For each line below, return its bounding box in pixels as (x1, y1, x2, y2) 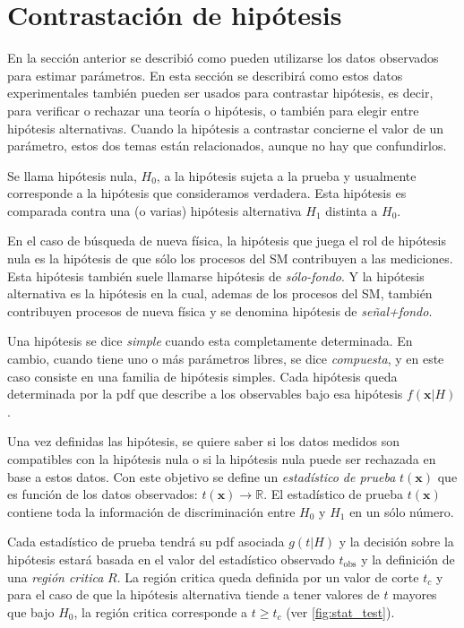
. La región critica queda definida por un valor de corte (116, 567, 419, 586)
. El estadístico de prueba (263, 485, 404, 503)
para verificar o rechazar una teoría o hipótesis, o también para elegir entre (7, 100, 419, 119)
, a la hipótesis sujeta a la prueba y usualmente (156, 166, 417, 185)
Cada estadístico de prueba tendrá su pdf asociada (7, 532, 285, 551)
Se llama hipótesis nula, (7, 166, 137, 185)
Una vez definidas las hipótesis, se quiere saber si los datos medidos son (7, 432, 400, 451)
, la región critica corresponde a (73, 602, 248, 621)
